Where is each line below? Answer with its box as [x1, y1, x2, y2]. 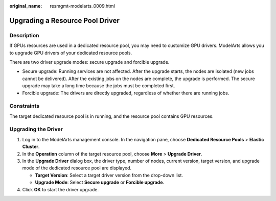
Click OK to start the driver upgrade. [22, 186, 99, 192]
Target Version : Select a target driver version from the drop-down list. [35, 172, 183, 178]
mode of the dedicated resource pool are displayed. [22, 165, 132, 171]
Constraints [9, 103, 40, 110]
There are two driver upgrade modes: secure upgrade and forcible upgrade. [9, 59, 170, 65]
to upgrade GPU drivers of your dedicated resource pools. [9, 49, 132, 56]
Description [9, 32, 39, 39]
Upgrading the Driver [9, 125, 63, 133]
